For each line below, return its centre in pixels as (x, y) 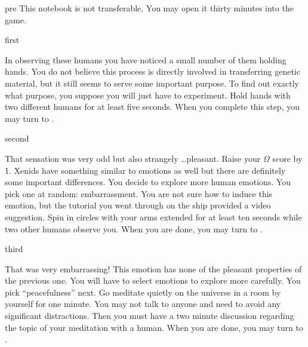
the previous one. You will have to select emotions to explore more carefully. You (153, 280)
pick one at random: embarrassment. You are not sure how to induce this (139, 193)
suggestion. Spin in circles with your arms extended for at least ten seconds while (153, 217)
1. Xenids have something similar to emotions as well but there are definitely (145, 170)
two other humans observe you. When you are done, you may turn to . (134, 228)
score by (287, 158)
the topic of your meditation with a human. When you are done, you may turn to (154, 327)
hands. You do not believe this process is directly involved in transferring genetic (153, 71)
